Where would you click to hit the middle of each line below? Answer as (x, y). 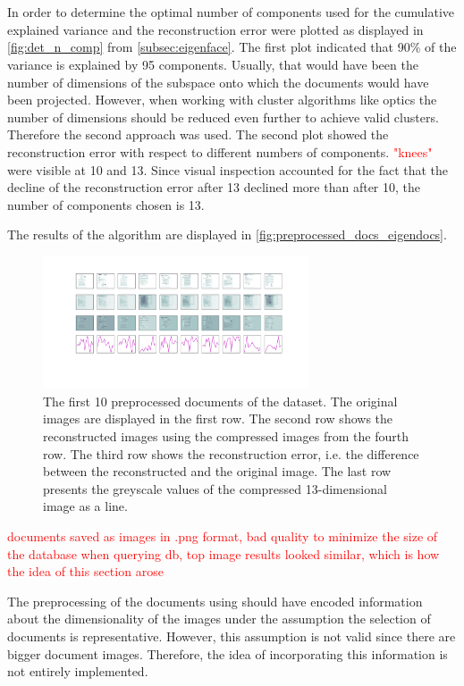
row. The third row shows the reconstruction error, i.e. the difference (231, 453)
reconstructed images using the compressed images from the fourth (226, 436)
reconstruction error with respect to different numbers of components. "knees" (220, 151)
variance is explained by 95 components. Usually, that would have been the (213, 64)
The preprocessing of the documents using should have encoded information (215, 601)
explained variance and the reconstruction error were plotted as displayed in (215, 29)
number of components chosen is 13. (106, 204)
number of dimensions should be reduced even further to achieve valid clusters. (223, 117)
